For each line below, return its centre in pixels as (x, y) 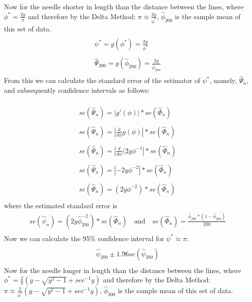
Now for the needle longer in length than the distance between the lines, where (123, 270)
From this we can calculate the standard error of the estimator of (102, 80)
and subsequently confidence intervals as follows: (77, 90)
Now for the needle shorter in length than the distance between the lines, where (124, 6)
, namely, (223, 80)
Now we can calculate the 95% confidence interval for (84, 238)
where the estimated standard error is (61, 206)
